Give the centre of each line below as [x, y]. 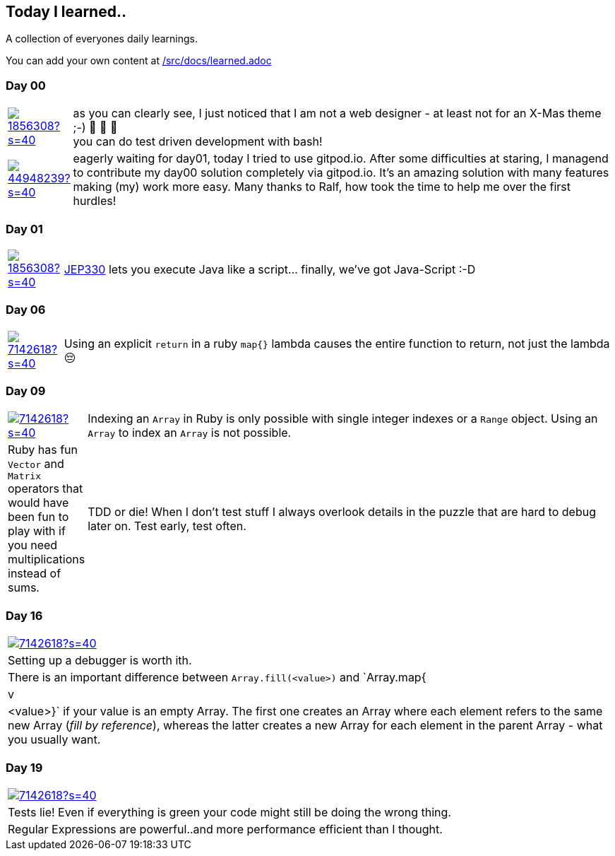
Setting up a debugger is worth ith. [100, 661]
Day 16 [24, 615]
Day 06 [26, 310]
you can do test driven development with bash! [198, 142]
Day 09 [26, 391]
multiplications [47, 559]
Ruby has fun [43, 450]
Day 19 [24, 767]
